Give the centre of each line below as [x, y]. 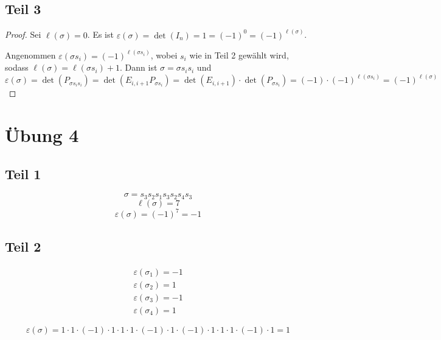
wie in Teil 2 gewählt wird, [239, 55]
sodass [17, 67]
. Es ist [100, 34]
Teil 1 [23, 173]
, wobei [164, 55]
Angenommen [30, 55]
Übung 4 [42, 135]
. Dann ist [139, 67]
